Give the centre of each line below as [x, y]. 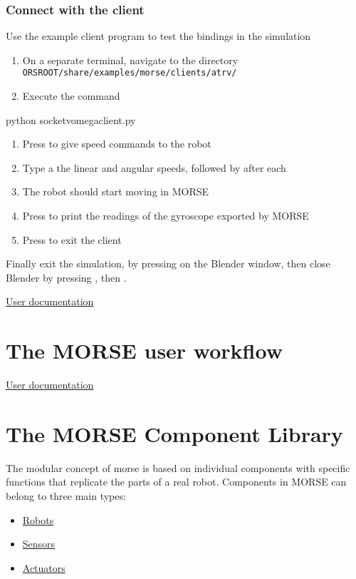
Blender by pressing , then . [66, 277]
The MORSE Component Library [174, 433]
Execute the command [71, 96]
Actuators [44, 567]
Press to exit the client [72, 239]
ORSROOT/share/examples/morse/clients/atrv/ [130, 73]
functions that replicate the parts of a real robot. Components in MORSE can [176, 482]
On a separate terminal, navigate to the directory [130, 60]
